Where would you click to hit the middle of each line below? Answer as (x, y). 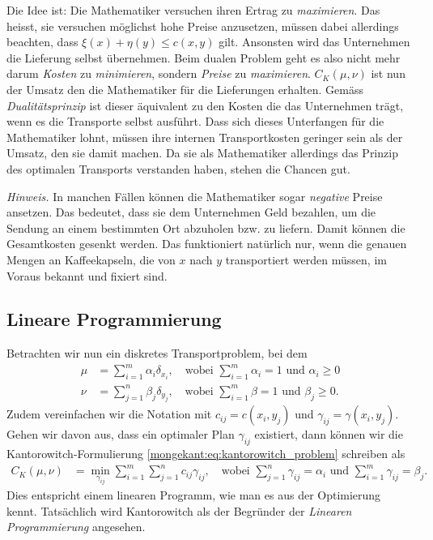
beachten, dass (42, 42)
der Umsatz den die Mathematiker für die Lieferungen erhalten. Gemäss (185, 89)
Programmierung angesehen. (76, 527)
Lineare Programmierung (114, 319)
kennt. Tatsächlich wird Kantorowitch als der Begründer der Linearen (179, 510)
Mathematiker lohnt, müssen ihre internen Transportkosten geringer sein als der (205, 137)
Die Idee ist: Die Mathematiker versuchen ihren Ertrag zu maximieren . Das (193, 10)
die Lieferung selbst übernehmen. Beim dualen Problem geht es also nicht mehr (204, 57)
